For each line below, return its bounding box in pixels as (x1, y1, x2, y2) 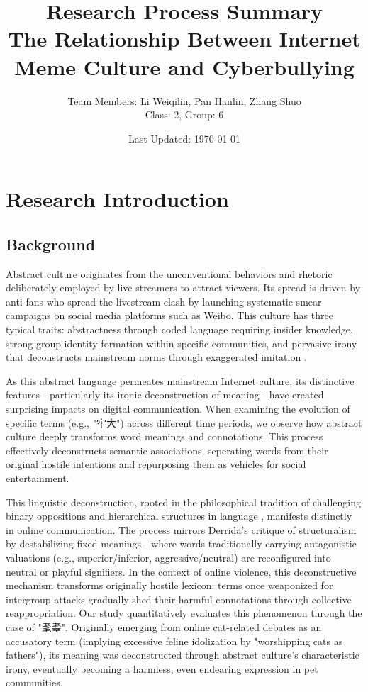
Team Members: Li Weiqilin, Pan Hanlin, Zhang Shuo (67, 93, 301, 108)
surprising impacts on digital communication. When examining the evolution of (6, 401, 350, 416)
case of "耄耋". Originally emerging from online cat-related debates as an (6, 619, 322, 634)
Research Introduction (6, 184, 229, 213)
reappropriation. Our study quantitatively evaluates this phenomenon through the (6, 605, 362, 620)
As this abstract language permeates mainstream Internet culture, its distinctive (6, 373, 355, 388)
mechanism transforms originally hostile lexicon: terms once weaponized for (6, 578, 333, 593)
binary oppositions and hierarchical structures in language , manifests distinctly (6, 508, 352, 523)
